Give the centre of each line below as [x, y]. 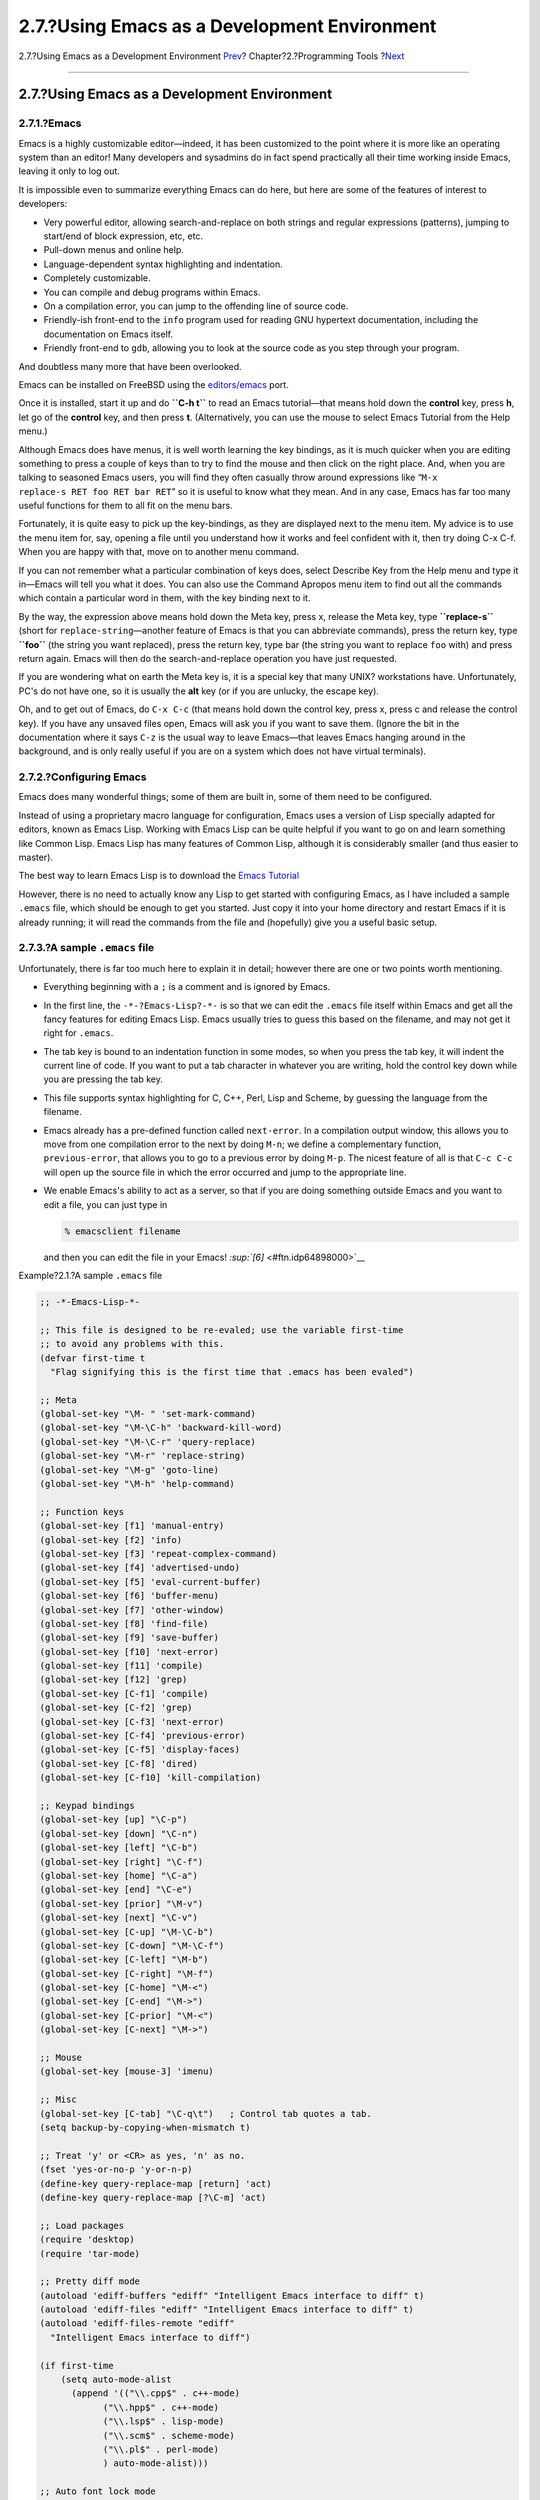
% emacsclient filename [123, 1231]
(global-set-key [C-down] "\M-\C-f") [132, 1945]
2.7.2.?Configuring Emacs [82, 777]
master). [36, 857]
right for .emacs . [78, 1033]
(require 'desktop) [87, 2239]
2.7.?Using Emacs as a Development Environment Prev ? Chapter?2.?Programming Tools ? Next [211, 56]
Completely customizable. [97, 278]
